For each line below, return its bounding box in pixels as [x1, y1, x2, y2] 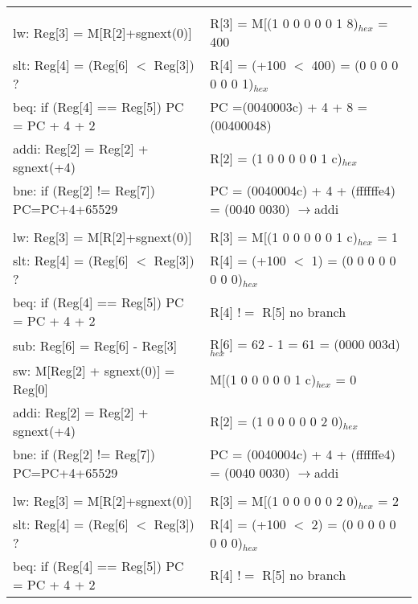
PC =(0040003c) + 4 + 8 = [210, 97, 367, 116]
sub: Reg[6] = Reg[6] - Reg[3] [13, 335, 178, 355]
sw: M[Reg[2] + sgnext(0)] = [13, 360, 175, 380]
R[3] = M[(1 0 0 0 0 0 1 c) [210, 228, 358, 246]
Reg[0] [13, 379, 48, 398]
